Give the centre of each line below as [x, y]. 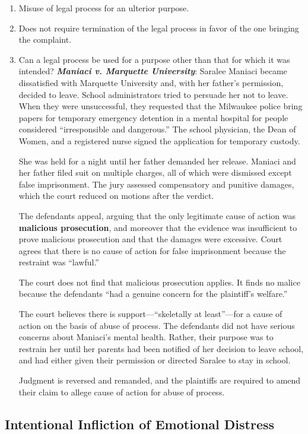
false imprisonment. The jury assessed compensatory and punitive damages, [156, 184]
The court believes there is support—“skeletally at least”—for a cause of [150, 314]
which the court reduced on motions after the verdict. [116, 196]
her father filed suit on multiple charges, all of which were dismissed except [155, 172]
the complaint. [45, 39]
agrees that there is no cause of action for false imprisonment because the [152, 250]
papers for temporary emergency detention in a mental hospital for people [153, 117]
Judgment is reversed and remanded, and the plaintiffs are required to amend [160, 380]
